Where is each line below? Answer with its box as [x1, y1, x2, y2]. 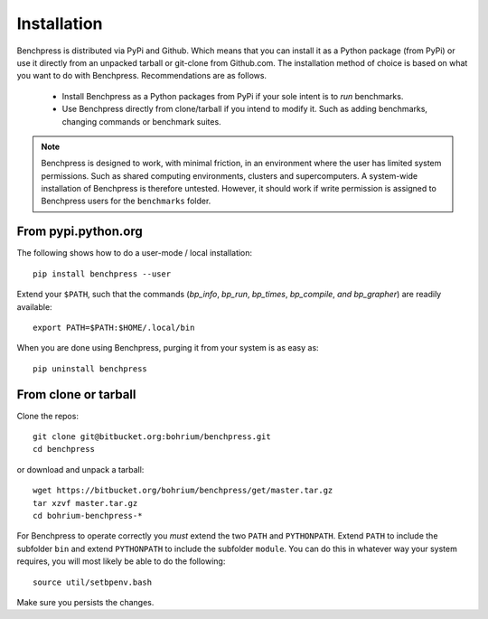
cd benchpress [33, 444, 95, 455]
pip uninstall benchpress [33, 363, 148, 374]
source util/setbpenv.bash [33, 577, 153, 587]
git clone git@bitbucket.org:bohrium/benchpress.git [33, 432, 271, 442]
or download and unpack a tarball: [16, 464, 145, 474]
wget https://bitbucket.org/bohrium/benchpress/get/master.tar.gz [33, 485, 333, 496]
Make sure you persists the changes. [16, 596, 155, 607]
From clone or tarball [16, 387, 136, 402]
